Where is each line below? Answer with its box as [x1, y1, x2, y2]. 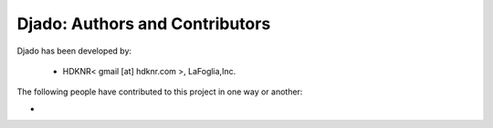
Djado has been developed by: [16, 45, 132, 56]
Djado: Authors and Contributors [16, 14, 271, 34]
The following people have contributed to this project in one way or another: [16, 86, 303, 97]
